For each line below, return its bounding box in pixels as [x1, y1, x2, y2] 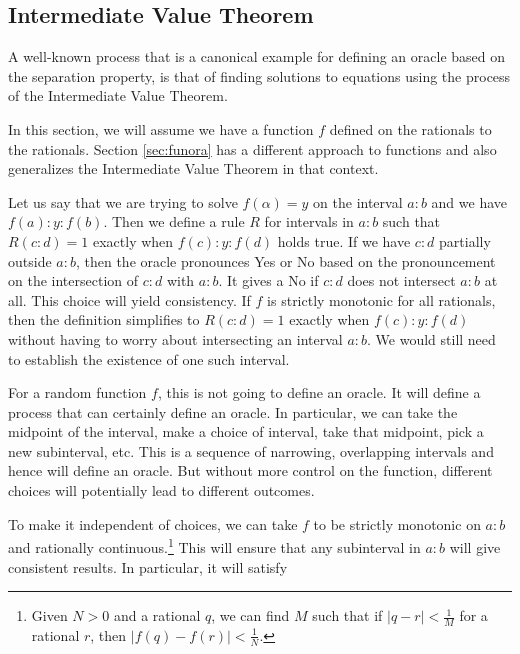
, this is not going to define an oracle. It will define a [157, 382, 481, 403]
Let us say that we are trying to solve [8, 191, 238, 212]
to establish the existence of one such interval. [8, 348, 290, 369]
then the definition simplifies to [8, 309, 200, 330]
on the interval [313, 191, 403, 212]
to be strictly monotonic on [313, 513, 481, 534]
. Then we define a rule [103, 211, 245, 232]
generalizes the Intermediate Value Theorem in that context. [8, 158, 379, 179]
